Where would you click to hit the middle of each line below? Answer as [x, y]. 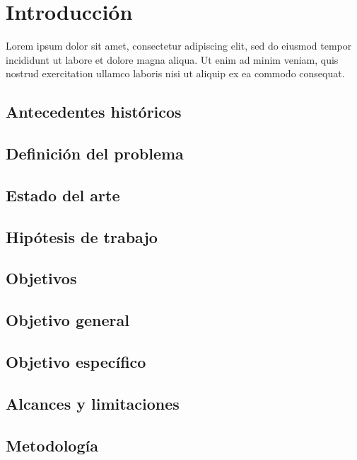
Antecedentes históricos [94, 112]
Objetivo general [68, 320]
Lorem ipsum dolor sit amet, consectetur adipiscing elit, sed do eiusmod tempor [179, 46]
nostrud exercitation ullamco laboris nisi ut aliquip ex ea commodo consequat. [175, 73]
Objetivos [41, 278]
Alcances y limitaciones [93, 403]
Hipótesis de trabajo [82, 236]
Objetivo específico [76, 361]
